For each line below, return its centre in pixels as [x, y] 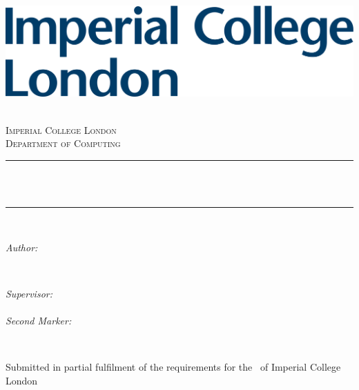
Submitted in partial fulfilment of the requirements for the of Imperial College [173, 367]
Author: [22, 247]
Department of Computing [63, 143]
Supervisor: [29, 293]
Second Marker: [39, 320]
